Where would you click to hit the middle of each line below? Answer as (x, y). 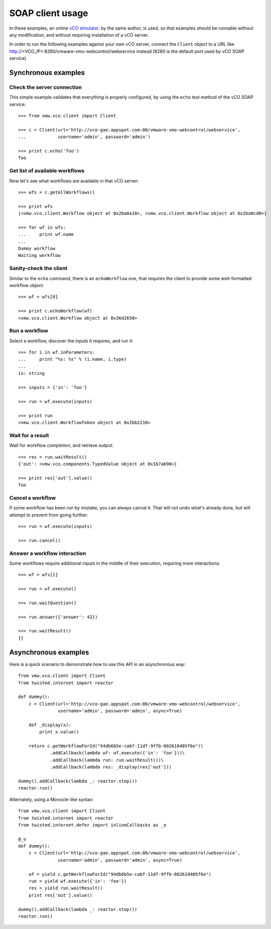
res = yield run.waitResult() (65, 888)
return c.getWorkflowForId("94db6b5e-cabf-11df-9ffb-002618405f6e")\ (116, 746)
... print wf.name (46, 234)
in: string (32, 373)
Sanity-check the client (38, 269)
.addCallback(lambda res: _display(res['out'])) (111, 767)
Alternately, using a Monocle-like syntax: (51, 799)
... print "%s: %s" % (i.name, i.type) (73, 359)
